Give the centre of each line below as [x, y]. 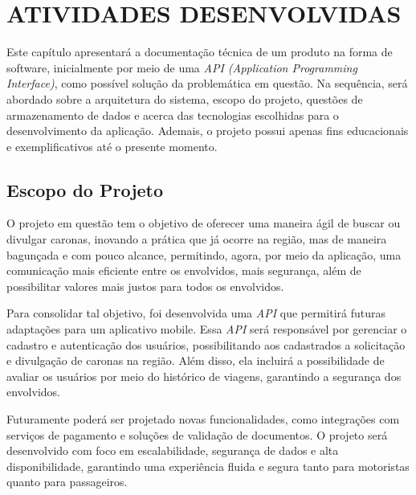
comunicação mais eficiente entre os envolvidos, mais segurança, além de [184, 270]
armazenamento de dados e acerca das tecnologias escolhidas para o [173, 115]
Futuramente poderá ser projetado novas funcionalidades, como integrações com [203, 419]
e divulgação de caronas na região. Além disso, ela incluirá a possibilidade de [196, 360]
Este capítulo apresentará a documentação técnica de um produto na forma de [200, 52]
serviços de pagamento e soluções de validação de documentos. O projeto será [197, 434]
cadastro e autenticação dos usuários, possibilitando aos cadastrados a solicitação [206, 344]
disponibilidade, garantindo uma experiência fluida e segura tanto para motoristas [208, 466]
